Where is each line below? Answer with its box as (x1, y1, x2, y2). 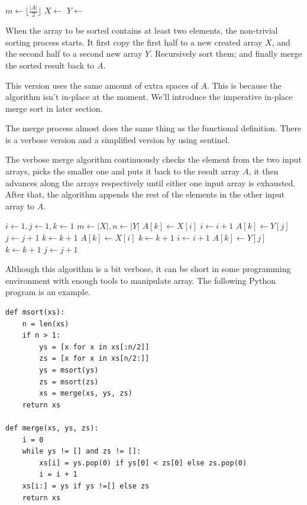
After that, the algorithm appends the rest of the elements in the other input (5, 188, 285, 200)
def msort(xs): (5, 308, 65, 317)
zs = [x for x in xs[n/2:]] (39, 354, 150, 363)
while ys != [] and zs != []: (22, 447, 141, 456)
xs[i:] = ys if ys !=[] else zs (22, 481, 150, 490)
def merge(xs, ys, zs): (5, 423, 99, 432)
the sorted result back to (5, 59, 95, 71)
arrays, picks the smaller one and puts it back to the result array (5, 165, 240, 177)
